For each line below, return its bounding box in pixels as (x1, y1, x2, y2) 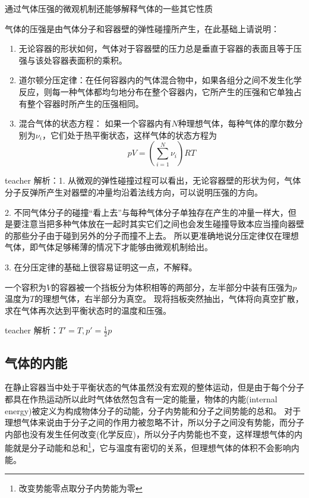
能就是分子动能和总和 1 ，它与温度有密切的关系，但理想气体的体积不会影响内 (5, 440, 299, 453)
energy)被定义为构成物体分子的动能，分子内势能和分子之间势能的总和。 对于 (5, 404, 301, 417)
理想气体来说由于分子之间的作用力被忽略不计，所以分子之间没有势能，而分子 (5, 416, 304, 428)
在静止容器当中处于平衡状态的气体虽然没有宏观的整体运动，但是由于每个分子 (5, 381, 304, 393)
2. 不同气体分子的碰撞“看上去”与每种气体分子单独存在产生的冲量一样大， (5, 206, 288, 218)
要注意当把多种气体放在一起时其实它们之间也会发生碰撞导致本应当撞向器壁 (12, 218, 304, 230)
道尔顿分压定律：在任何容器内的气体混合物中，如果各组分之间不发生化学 (18, 74, 302, 86)
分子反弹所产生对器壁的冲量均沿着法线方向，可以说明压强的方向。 (5, 185, 263, 198)
